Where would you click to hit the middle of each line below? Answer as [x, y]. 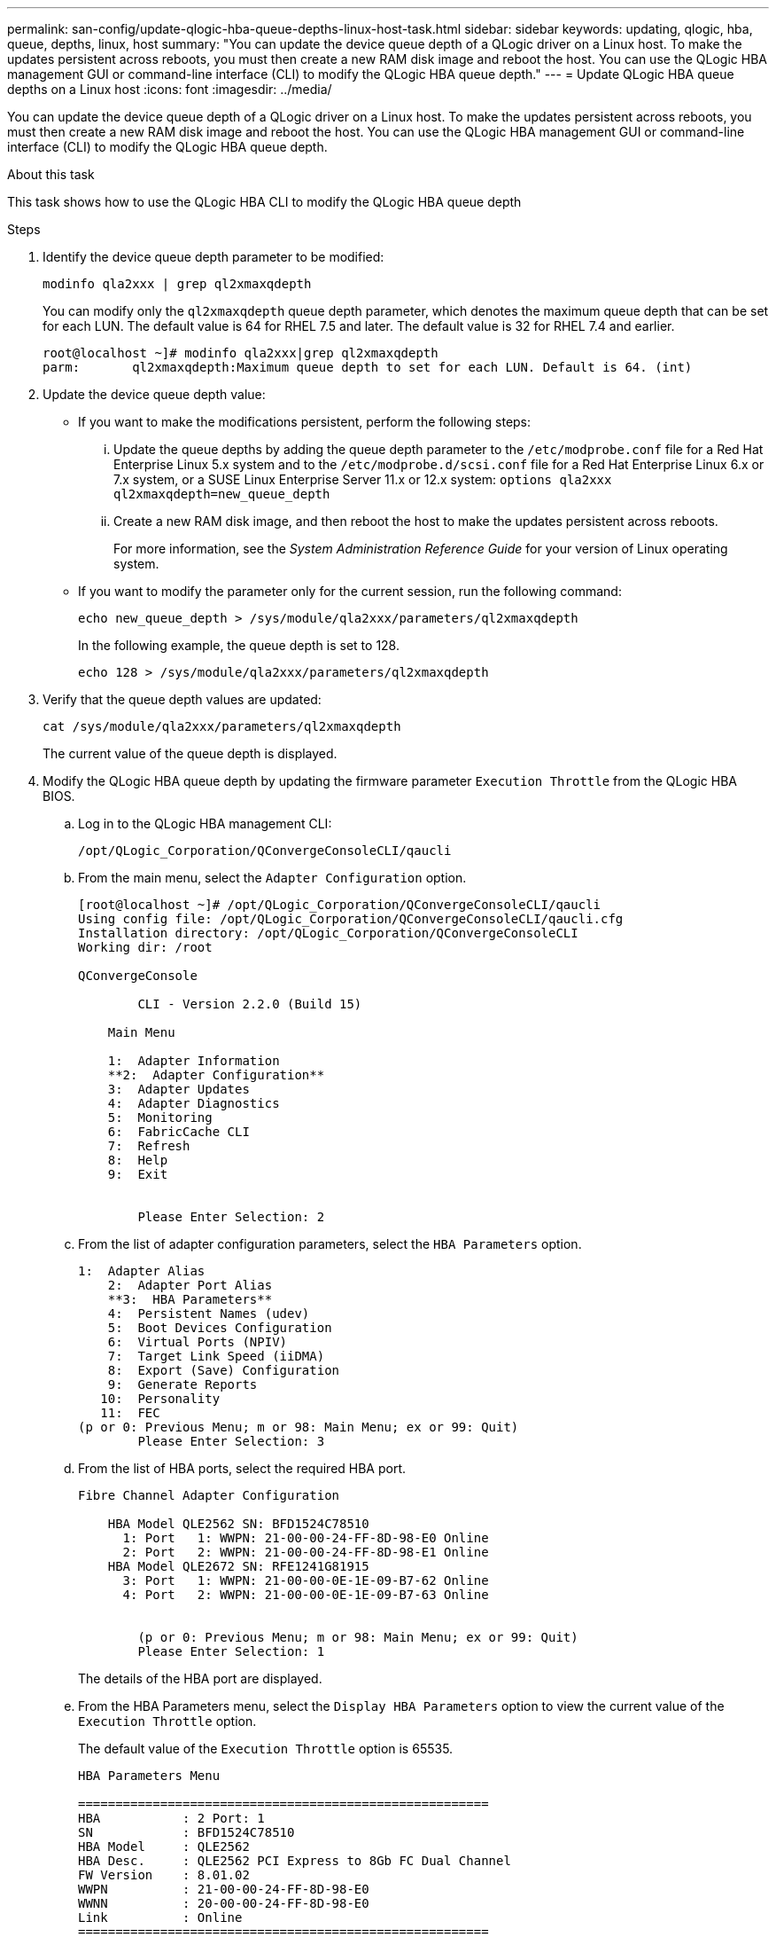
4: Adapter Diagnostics [194, 1103]
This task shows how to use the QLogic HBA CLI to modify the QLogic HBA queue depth [264, 202]
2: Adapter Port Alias [190, 1285]
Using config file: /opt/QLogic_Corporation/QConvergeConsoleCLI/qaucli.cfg [351, 919]
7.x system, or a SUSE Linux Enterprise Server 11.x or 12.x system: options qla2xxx [363, 479]
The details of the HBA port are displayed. [200, 1678]
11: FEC [130, 1413]
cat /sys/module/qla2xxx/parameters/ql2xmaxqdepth [222, 726]
